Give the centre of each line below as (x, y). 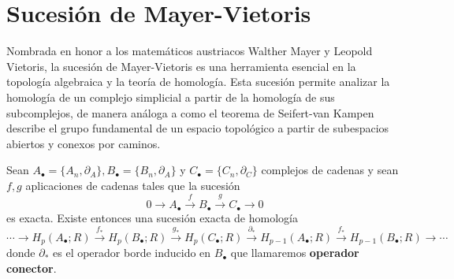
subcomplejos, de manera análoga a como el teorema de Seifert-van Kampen (190, 112)
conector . (32, 268)
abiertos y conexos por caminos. (84, 143)
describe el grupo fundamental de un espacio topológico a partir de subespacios (198, 128)
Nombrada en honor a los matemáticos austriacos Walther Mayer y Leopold (190, 51)
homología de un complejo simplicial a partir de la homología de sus (171, 97)
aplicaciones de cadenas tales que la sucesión (133, 185)
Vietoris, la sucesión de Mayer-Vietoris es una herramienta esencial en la (181, 66)
